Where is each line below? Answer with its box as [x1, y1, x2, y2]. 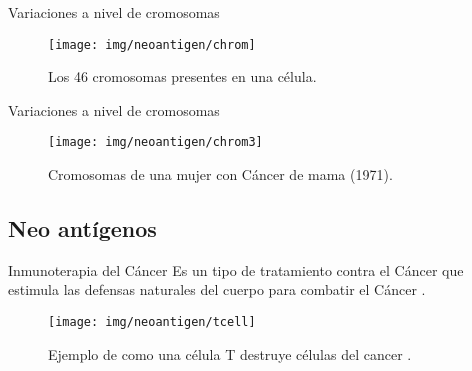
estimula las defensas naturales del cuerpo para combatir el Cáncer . [8, 279, 426, 300]
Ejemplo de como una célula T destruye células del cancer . [48, 343, 412, 364]
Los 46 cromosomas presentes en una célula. [48, 66, 317, 87]
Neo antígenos [8, 213, 157, 244]
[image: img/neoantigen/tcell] [48, 315, 256, 330]
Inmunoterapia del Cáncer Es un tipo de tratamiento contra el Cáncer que [8, 259, 464, 280]
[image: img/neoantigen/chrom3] [48, 135, 263, 150]
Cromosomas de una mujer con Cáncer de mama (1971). [48, 164, 393, 185]
